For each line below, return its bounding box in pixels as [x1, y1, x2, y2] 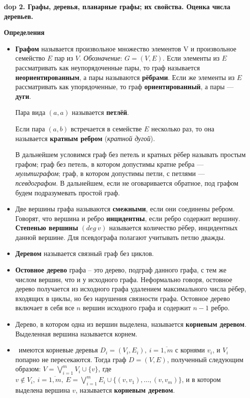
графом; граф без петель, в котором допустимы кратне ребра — [15, 159, 204, 169]
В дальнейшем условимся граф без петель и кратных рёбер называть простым [15, 149, 246, 159]
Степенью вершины [15, 223, 78, 233]
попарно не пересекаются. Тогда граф [15, 354, 126, 364]
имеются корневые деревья [18, 345, 98, 355]
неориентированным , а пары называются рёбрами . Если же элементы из [15, 72, 235, 82]
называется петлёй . [72, 107, 129, 117]
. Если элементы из [162, 53, 219, 63]
